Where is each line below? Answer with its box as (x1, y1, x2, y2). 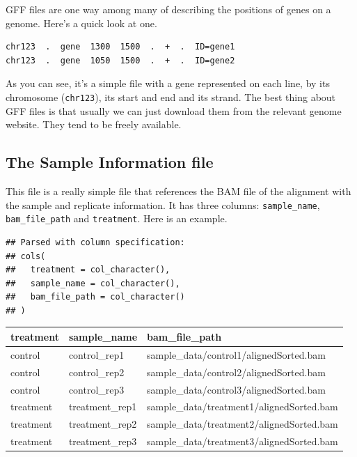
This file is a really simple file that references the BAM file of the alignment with (6, 184, 351, 199)
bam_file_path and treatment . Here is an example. (6, 211, 228, 226)
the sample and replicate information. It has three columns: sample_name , (6, 197, 320, 212)
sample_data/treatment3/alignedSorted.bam (147, 434, 338, 449)
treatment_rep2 (68, 417, 137, 431)
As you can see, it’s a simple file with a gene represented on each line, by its (6, 76, 330, 91)
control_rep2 (68, 364, 125, 379)
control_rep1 (68, 347, 125, 362)
